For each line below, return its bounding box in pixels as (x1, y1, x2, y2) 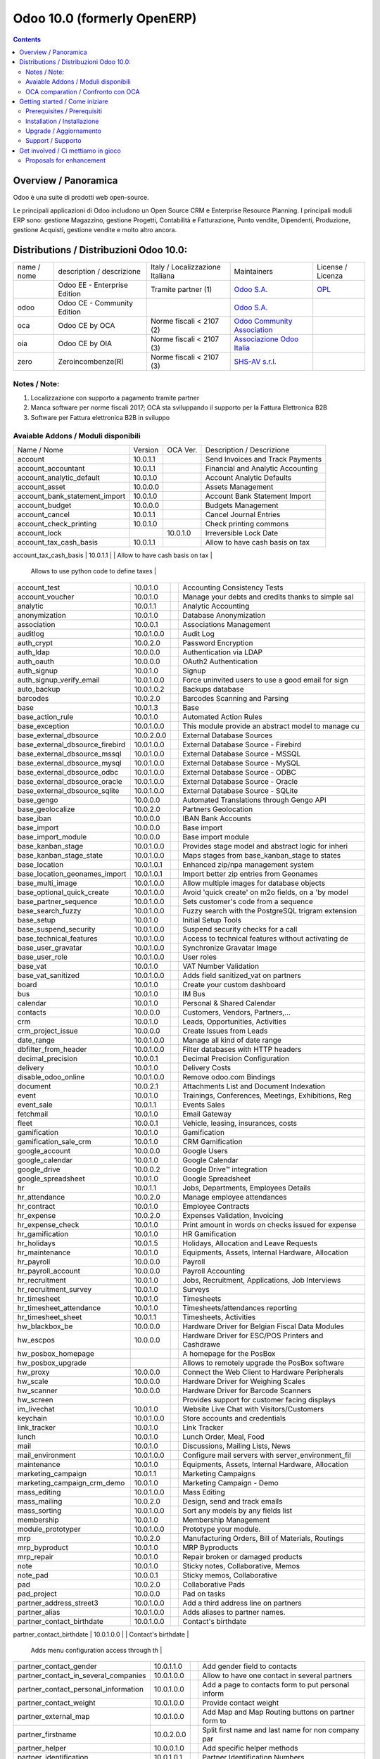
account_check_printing (17, 519, 97, 528)
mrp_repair (17, 1551, 54, 1561)
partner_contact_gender (17, 1661, 98, 1671)
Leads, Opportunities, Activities (182, 1017, 286, 1027)
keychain (17, 1413, 47, 1423)
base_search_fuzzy (17, 906, 82, 915)
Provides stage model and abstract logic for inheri (182, 841, 348, 851)
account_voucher (17, 592, 75, 602)
